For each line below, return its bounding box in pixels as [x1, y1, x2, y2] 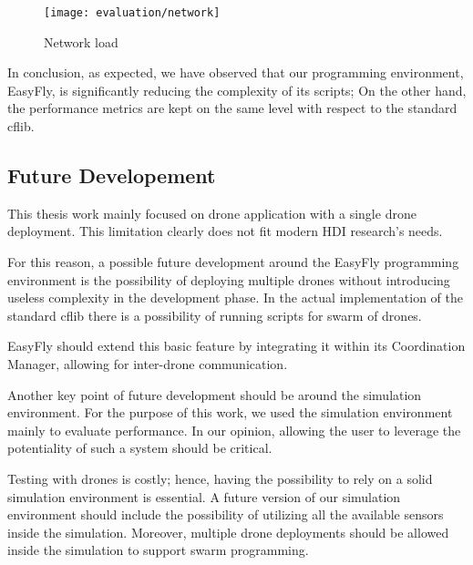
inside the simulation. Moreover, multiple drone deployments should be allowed [7, 522, 449, 541]
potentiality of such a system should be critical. [7, 438, 272, 457]
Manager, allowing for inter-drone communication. [7, 354, 288, 373]
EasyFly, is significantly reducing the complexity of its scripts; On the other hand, [7, 80, 467, 99]
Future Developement [7, 161, 216, 190]
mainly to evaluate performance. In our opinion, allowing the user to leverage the [7, 420, 461, 439]
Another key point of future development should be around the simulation [7, 385, 422, 404]
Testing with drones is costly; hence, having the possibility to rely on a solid [7, 468, 433, 488]
